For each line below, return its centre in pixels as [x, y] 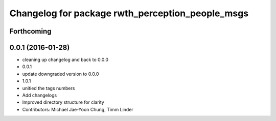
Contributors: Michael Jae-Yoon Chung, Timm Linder [78, 109]
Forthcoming [30, 31]
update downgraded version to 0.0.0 [61, 74]
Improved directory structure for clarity [63, 102]
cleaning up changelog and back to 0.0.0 [65, 60]
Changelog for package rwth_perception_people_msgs [129, 13]
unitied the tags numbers [49, 88]
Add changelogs [40, 95]
